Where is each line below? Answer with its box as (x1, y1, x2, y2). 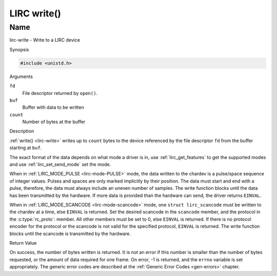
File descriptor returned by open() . (22, 90, 97, 96)
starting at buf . (9, 145, 42, 151)
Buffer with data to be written (22, 104, 84, 110)
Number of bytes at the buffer (22, 119, 86, 125)
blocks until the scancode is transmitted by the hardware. (9, 230, 131, 236)
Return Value (9, 240, 37, 246)
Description (9, 128, 34, 134)
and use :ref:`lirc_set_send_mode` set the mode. (9, 162, 111, 168)
